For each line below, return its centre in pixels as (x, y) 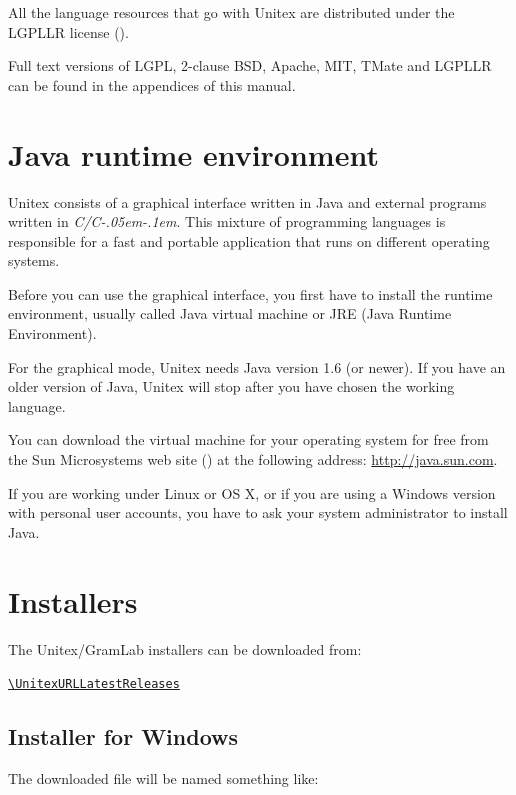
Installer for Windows (123, 736)
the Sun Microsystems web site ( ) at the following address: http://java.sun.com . (253, 459)
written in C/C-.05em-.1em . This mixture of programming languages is (227, 221)
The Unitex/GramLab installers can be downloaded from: (185, 648)
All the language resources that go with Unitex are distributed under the (231, 12)
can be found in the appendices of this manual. (152, 84)
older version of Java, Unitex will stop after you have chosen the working (231, 386)
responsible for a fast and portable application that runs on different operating (249, 240)
